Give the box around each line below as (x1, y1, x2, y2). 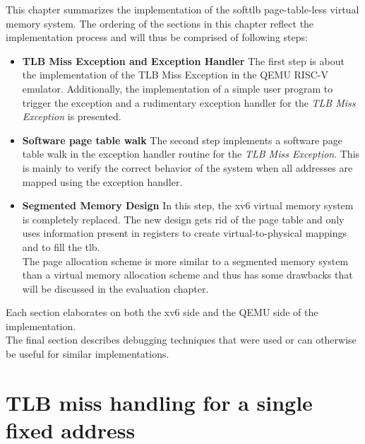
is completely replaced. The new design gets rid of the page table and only (22, 211, 345, 226)
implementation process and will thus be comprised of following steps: (6, 30, 308, 45)
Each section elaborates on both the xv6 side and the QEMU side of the (6, 305, 318, 320)
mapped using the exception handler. (22, 174, 183, 189)
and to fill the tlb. (22, 239, 100, 254)
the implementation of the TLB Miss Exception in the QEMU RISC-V (22, 67, 328, 82)
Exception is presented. (22, 109, 121, 124)
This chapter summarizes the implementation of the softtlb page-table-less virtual (6, 2, 359, 16)
